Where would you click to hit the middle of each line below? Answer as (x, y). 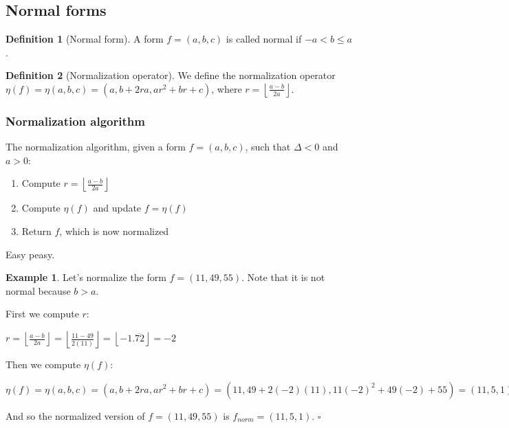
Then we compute (43, 364)
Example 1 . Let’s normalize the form (86, 277)
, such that (268, 147)
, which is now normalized (114, 230)
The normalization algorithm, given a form (96, 147)
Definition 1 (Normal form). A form (85, 39)
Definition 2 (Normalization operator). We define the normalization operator (171, 75)
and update (117, 208)
